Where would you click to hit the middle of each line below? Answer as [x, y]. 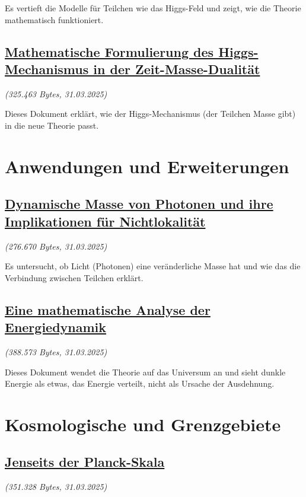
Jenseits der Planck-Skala [85, 462]
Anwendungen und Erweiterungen [147, 166]
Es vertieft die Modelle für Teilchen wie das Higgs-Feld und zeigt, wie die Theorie [153, 8]
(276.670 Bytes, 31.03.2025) [56, 246]
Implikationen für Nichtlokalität [105, 221]
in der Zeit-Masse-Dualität [177, 69]
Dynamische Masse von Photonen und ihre [139, 204]
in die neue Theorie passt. [52, 125]
